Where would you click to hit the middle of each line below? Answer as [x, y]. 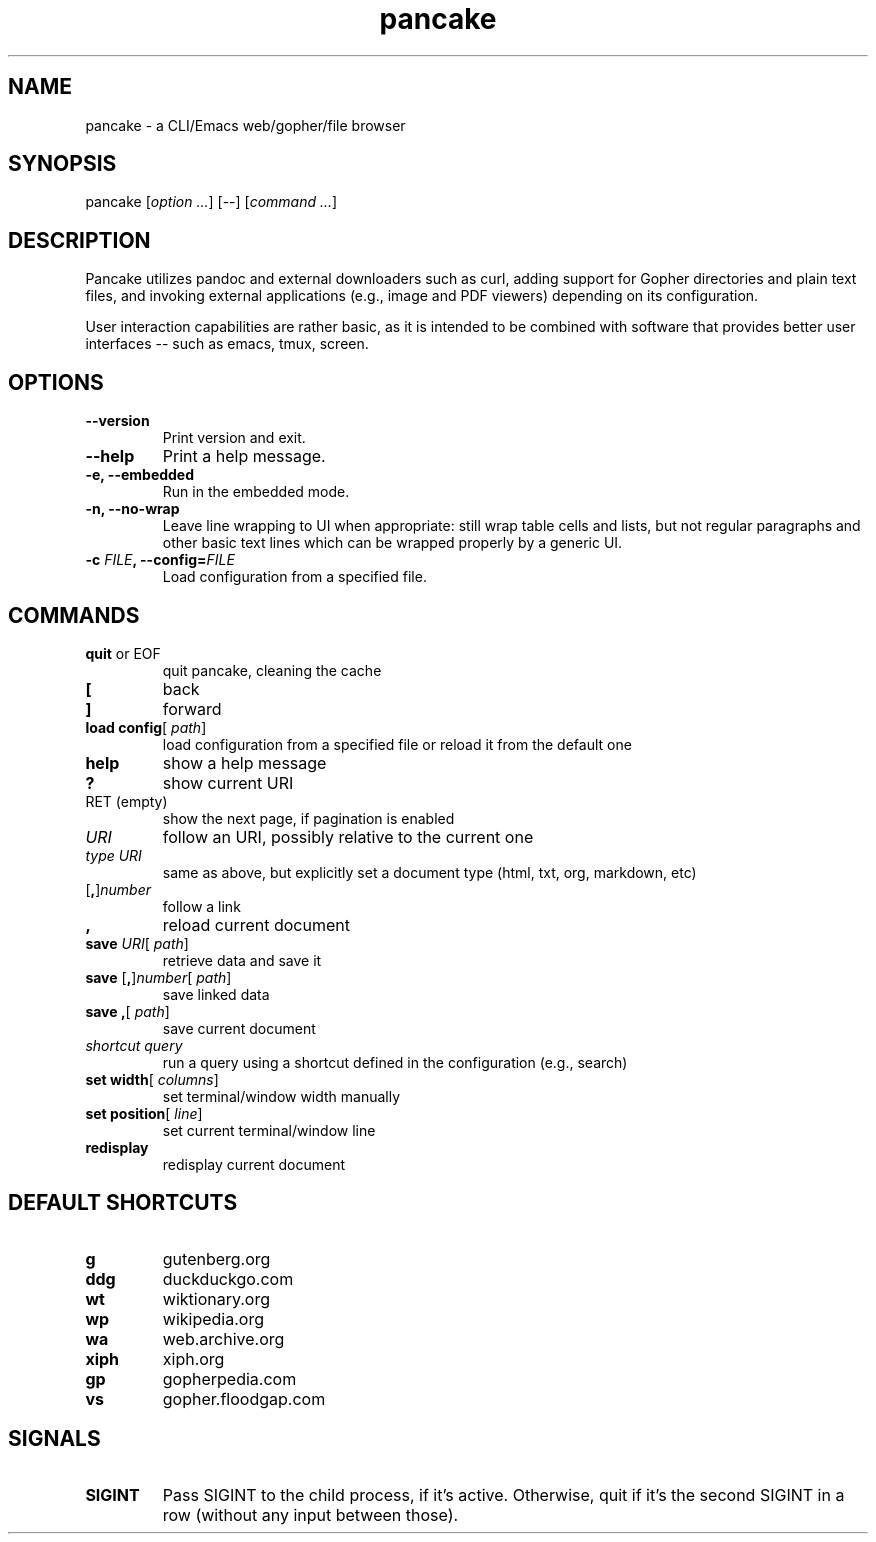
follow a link [201, 906]
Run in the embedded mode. [256, 492]
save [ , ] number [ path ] [158, 977]
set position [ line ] [144, 1113]
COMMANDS [74, 615]
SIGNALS [54, 1439]
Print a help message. [244, 456]
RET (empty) [126, 801]
